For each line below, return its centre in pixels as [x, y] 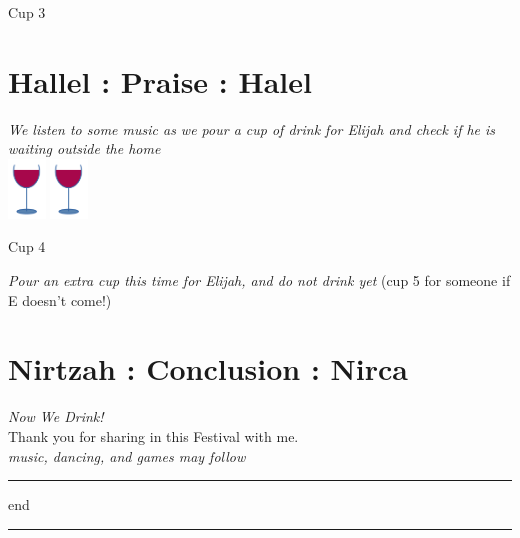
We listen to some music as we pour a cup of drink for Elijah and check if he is [252, 128]
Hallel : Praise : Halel [160, 80]
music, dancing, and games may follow [127, 455]
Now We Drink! [56, 416]
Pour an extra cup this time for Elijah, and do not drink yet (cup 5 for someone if [259, 280]
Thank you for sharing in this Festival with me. [153, 435]
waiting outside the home [84, 148]
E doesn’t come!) [60, 299]
